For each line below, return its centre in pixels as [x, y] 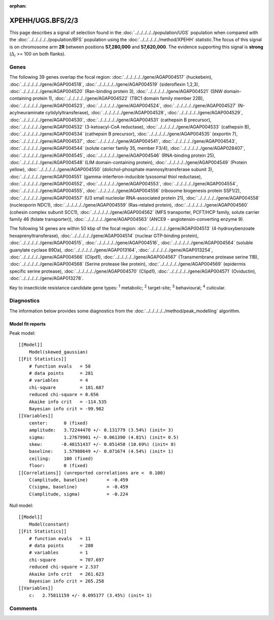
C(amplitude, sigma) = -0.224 [78, 494]
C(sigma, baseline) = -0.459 [78, 487]
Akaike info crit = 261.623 [66, 574]
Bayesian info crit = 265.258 [66, 581]
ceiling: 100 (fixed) [61, 459]
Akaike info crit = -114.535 [68, 402]
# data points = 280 [61, 546]
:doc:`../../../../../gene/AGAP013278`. [46, 278]
